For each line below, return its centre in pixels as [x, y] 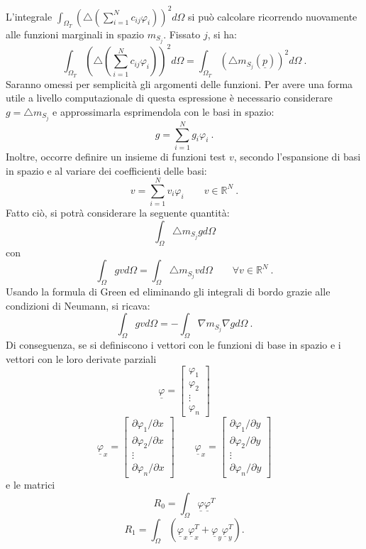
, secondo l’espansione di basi [297, 156]
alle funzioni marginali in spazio [75, 34]
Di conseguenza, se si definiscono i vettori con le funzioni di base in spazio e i [173, 344]
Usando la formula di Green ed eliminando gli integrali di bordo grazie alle [168, 291]
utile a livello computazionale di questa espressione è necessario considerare [169, 98]
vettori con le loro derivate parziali [81, 358]
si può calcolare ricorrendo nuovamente [273, 16]
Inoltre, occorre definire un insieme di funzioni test [116, 156]
